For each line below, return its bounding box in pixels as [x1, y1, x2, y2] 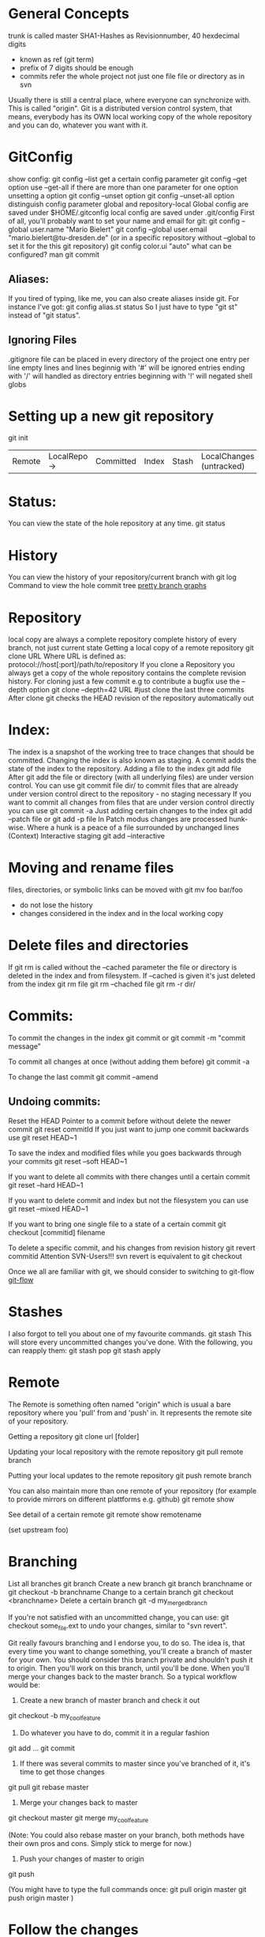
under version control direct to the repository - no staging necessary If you [8, 789, 252, 799]
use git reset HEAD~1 [8, 1132, 77, 1142]
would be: [8, 1680, 41, 1690]
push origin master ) [8, 1893, 74, 1902]
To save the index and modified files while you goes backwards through [8, 1148, 242, 1158]
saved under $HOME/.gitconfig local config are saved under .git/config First [8, 207, 255, 217]
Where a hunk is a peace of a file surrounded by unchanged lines [27, 823, 240, 832]
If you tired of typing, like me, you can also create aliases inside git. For [8, 293, 239, 303]
